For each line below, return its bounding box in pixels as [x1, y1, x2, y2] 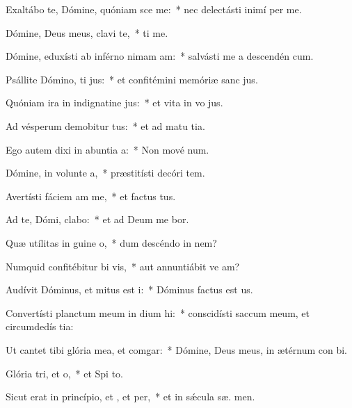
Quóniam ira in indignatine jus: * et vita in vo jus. [6, 95, 223, 110]
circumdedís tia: [6, 319, 74, 334]
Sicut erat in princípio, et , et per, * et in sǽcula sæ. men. [6, 389, 255, 404]
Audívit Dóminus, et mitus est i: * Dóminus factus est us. [6, 282, 253, 297]
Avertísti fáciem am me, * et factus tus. [6, 188, 176, 203]
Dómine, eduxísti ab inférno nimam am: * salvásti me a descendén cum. [6, 49, 314, 63]
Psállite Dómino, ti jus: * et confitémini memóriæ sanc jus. [6, 72, 258, 86]
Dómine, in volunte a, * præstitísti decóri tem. [6, 165, 205, 180]
